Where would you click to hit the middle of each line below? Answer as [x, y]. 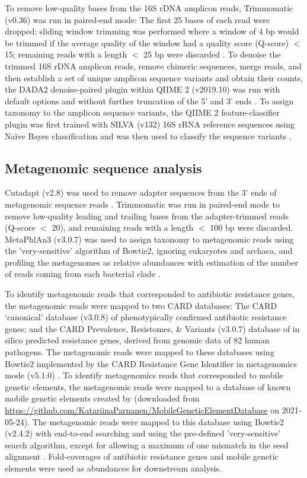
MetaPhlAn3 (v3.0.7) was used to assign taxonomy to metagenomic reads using [149, 239]
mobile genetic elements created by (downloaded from [102, 398]
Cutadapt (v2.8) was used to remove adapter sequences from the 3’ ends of [141, 192]
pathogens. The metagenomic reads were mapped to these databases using [140, 352]
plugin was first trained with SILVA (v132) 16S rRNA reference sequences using [150, 124]
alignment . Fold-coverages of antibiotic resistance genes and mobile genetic [142, 456]
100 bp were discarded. [252, 227]
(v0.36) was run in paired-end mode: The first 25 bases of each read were [137, 19]
